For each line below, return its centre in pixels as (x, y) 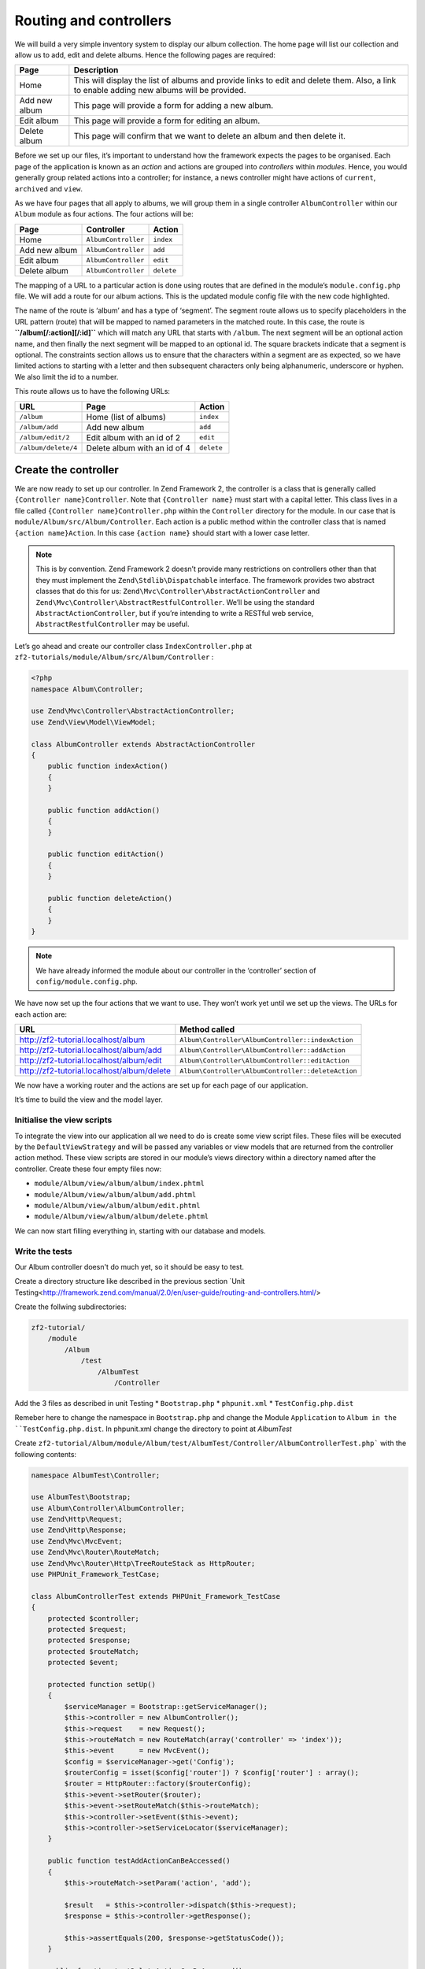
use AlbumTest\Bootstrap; (81, 1497)
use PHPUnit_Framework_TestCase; (96, 1574)
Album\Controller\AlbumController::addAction (263, 1050)
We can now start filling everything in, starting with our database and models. (140, 1231)
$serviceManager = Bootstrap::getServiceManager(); (166, 1706)
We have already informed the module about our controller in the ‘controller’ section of (176, 970)
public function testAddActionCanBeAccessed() (139, 1861)
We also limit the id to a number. (67, 376)
